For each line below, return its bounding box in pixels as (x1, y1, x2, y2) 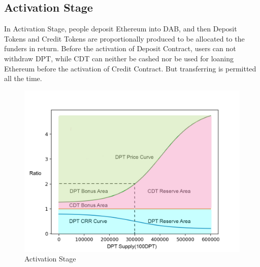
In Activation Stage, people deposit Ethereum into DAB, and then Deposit (4, 23, 237, 34)
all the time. (4, 73, 42, 84)
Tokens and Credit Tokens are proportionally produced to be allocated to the (4, 33, 245, 44)
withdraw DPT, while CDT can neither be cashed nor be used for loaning (4, 53, 234, 63)
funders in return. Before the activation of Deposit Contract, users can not (4, 43, 236, 54)
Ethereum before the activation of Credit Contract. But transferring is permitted (4, 63, 256, 73)
